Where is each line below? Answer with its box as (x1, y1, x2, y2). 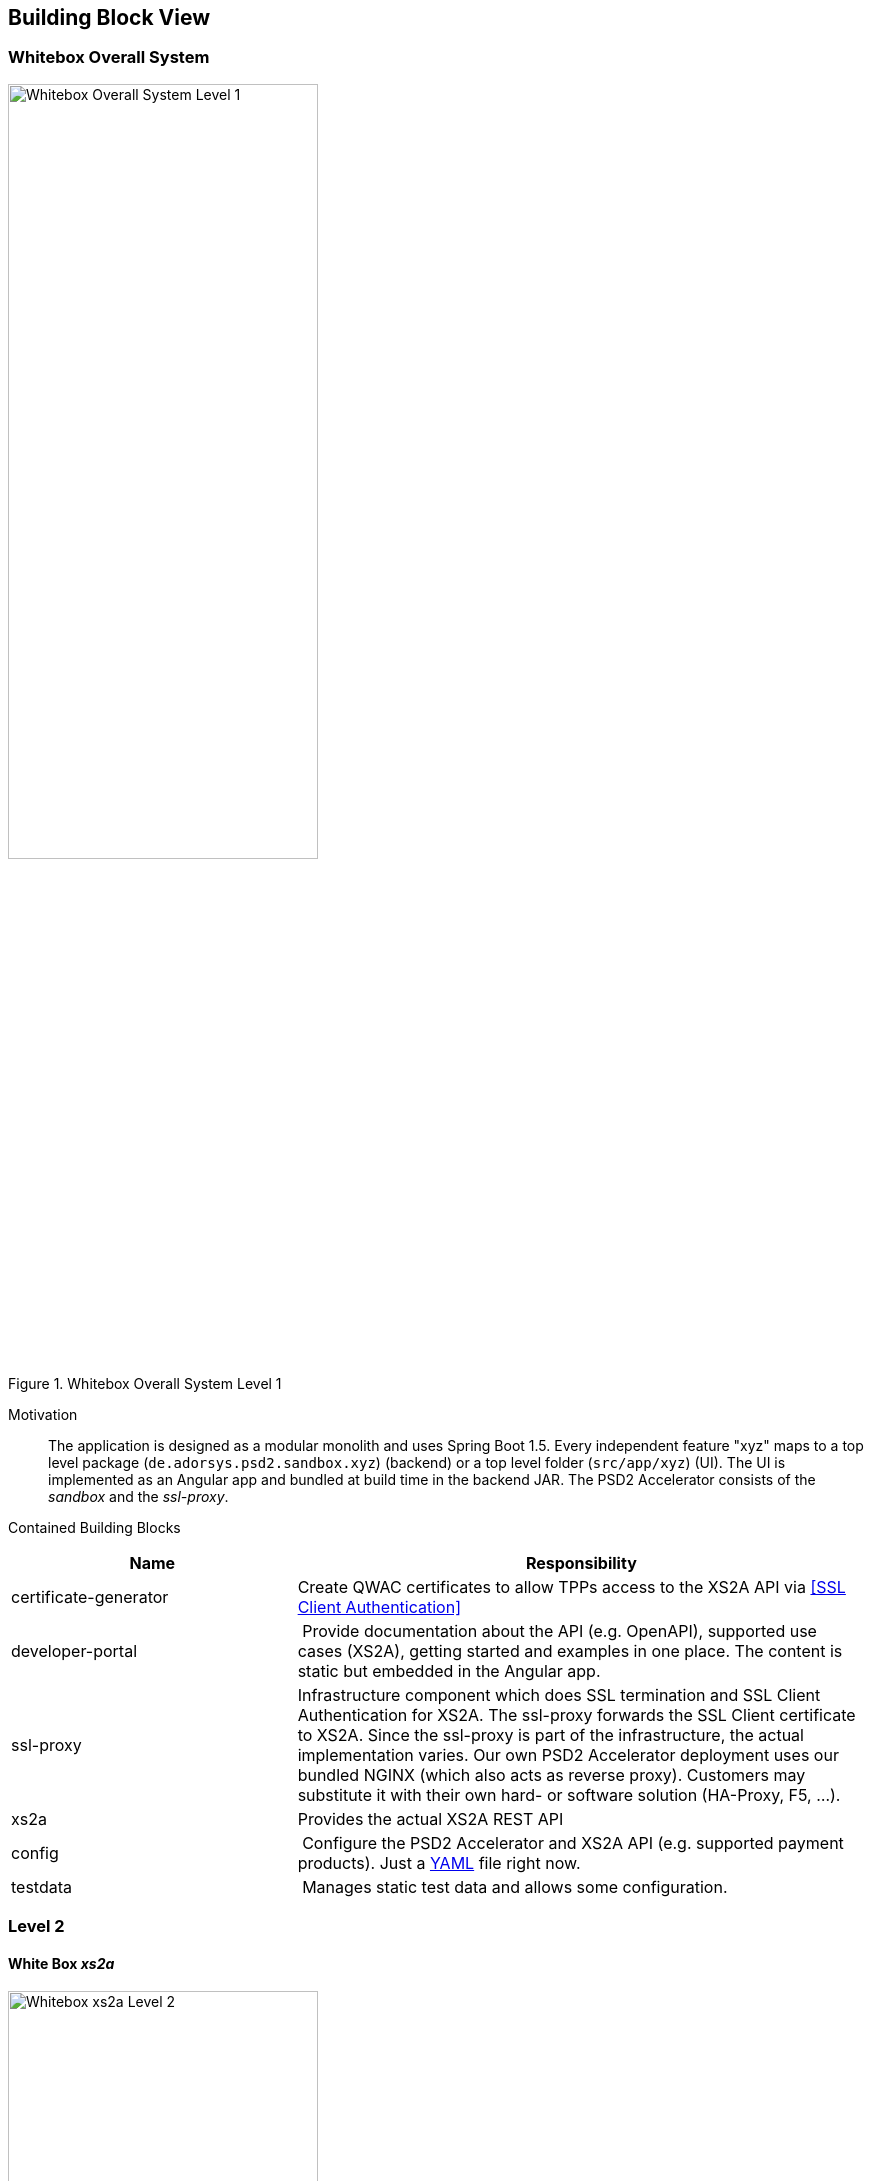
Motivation (8, 1405, 78, 1423)
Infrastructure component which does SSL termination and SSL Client (297, 1684, 821, 1705)
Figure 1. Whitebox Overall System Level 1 (8, 1374, 282, 1392)
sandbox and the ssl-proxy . (48, 1487, 229, 1505)
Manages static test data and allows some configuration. (302, 1876, 728, 1897)
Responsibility (525, 1552, 637, 1573)
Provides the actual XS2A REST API (297, 1808, 564, 1829)
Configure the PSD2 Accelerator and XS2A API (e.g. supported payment (302, 1832, 844, 1853)
